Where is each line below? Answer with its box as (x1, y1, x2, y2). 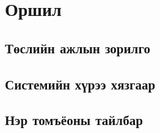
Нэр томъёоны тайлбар (5, 110, 143, 129)
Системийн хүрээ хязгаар (5, 74, 156, 93)
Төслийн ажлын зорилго (5, 38, 150, 57)
